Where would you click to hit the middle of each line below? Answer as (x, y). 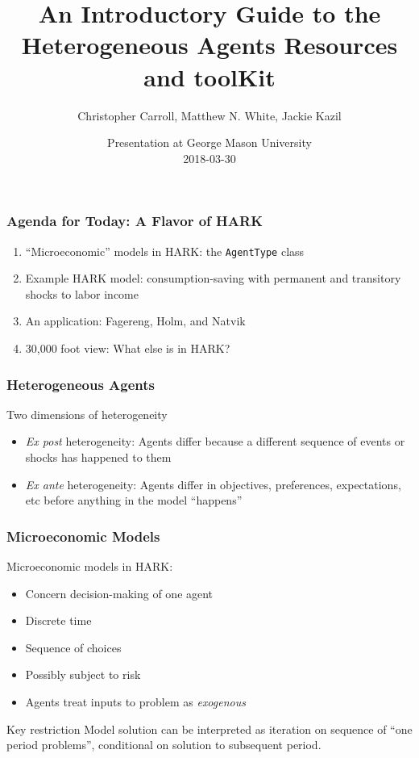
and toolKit (209, 76)
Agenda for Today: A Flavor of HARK (135, 221)
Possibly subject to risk (83, 674)
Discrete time (58, 620)
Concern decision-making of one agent (119, 593)
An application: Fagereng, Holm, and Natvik (135, 321)
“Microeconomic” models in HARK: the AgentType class (165, 251)
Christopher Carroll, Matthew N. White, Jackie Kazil (209, 115)
